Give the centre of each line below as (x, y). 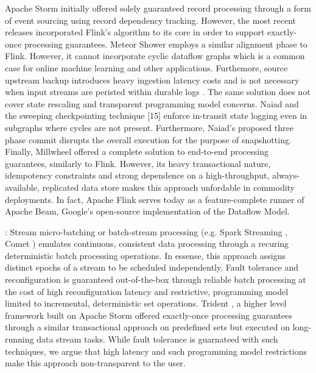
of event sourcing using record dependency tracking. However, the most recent (150, 20)
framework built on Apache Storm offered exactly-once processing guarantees (149, 315)
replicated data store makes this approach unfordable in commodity (169, 187)
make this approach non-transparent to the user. (95, 363)
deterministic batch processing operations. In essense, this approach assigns (146, 255)
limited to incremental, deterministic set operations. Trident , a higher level (146, 303)
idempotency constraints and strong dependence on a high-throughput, (137, 175)
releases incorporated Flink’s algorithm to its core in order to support (135, 32)
